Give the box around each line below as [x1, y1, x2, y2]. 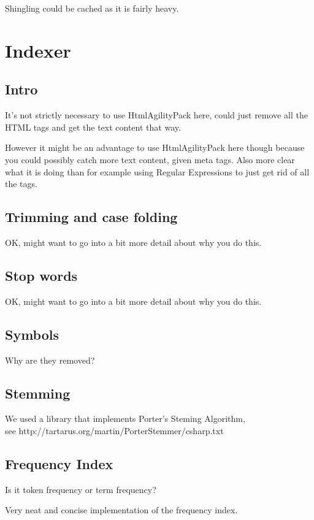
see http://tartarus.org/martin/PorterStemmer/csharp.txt [5, 424, 224, 437]
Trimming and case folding [5, 207, 178, 226]
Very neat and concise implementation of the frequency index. [5, 503, 238, 516]
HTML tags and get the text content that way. [5, 120, 181, 133]
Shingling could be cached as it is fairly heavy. [5, 2, 179, 14]
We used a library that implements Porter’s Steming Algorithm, [5, 412, 245, 425]
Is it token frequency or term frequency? [5, 483, 156, 495]
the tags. [5, 177, 37, 190]
